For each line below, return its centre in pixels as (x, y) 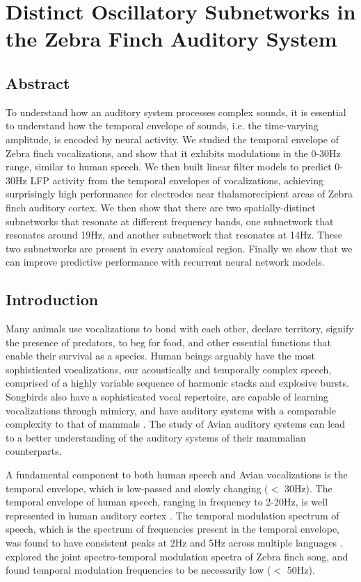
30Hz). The (308, 488)
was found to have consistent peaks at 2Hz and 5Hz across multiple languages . (174, 542)
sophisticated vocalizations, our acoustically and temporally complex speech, (169, 369)
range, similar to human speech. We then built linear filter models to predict (169, 167)
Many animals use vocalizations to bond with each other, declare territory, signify (180, 329)
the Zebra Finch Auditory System (171, 39)
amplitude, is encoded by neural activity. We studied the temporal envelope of (172, 139)
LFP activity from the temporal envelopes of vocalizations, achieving (177, 180)
